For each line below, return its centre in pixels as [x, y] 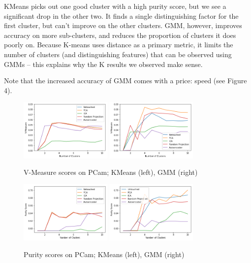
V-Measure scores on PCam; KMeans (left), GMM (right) [111, 172]
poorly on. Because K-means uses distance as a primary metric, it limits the [119, 45]
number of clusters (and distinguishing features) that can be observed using [118, 54]
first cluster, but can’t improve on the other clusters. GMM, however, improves [123, 25]
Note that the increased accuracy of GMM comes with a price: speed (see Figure [125, 81]
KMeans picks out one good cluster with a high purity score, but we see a [115, 6]
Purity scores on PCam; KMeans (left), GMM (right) [104, 254]
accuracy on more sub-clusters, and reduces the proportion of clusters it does [120, 35]
